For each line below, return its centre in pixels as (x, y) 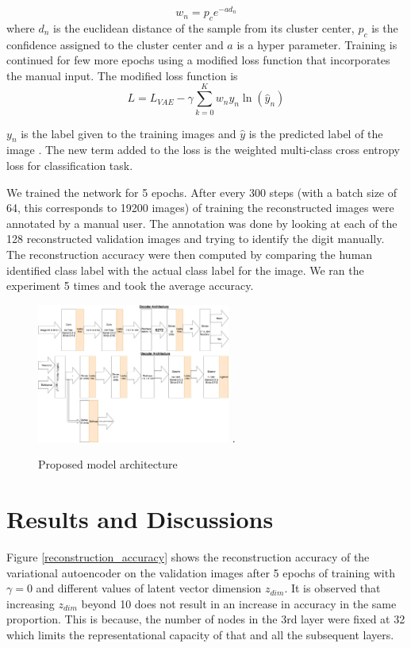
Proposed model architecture (108, 464)
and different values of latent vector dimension (149, 588)
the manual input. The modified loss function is (122, 75)
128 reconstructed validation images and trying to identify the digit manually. (196, 239)
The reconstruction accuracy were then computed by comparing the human (190, 254)
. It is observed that (332, 588)
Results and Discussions (140, 519)
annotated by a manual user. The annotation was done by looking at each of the (202, 223)
